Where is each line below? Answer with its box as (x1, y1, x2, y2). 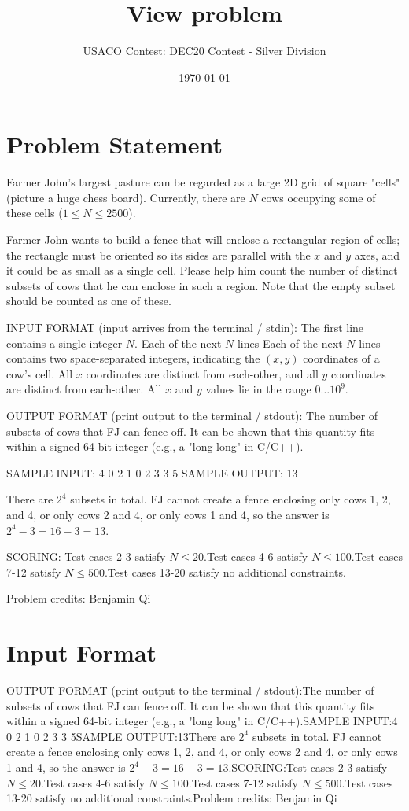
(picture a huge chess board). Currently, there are (6, 189, 245, 205)
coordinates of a (303, 350, 380, 367)
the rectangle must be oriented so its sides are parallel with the (6, 246, 311, 263)
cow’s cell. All (6, 365, 73, 382)
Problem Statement (6, 128, 223, 160)
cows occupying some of (261, 189, 376, 205)
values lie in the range (205, 381, 311, 397)
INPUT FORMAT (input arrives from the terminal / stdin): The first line (6, 319, 364, 335)
